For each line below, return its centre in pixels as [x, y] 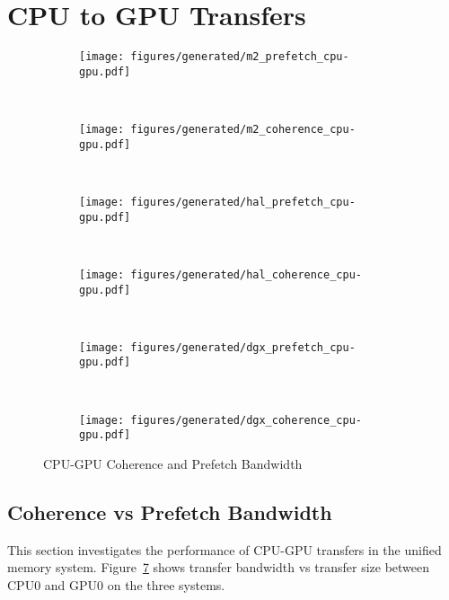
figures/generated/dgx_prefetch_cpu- [243, 347]
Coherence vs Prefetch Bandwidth [170, 512]
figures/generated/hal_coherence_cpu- [246, 274]
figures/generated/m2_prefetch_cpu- [240, 57]
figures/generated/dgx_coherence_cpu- [246, 420]
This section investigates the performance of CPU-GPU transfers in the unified [224, 549]
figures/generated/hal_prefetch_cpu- [243, 202]
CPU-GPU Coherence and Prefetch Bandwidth [173, 463]
